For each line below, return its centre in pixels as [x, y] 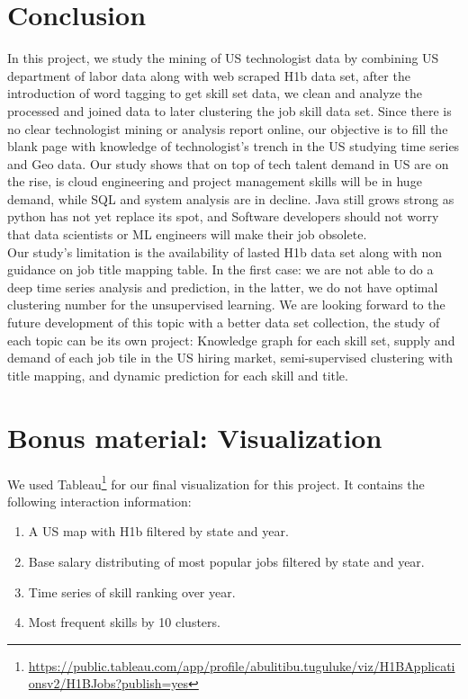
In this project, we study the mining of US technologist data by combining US [223, 58]
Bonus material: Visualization [195, 437]
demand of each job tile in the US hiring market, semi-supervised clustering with [230, 358]
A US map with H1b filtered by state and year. [158, 531]
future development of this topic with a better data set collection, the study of [224, 323]
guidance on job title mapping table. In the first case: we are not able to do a [220, 269]
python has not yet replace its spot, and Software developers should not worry [223, 216]
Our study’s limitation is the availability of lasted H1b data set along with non [225, 251]
